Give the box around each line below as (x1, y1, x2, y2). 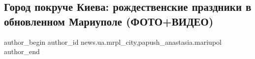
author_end (4, 46, 40, 57)
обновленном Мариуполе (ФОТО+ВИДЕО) (4, 13, 214, 29)
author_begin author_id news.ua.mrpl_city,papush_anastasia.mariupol (4, 36, 222, 47)
